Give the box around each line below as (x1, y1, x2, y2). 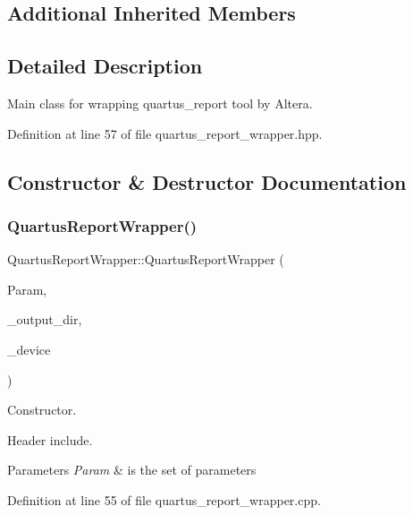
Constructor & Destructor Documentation (7, 167, 407, 195)
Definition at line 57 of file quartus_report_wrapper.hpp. (7, 124, 323, 142)
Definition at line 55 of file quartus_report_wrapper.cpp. (7, 490, 321, 509)
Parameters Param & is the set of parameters (7, 460, 257, 479)
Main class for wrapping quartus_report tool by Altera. (7, 93, 313, 112)
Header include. (7, 430, 93, 449)
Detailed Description (7, 52, 203, 80)
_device (7, 339, 51, 358)
